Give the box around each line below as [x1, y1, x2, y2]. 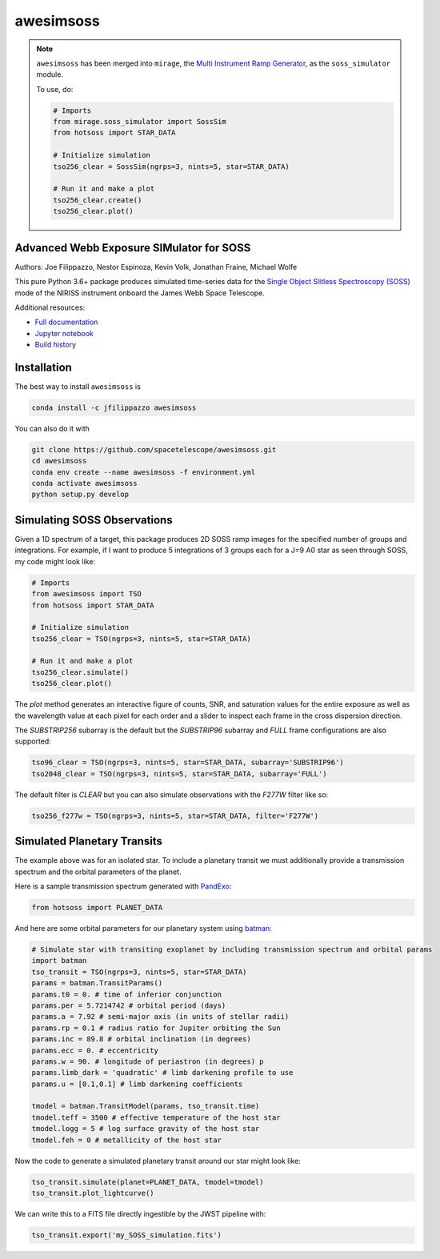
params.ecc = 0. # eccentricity [31, 1045, 159, 1055]
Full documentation [34, 317, 98, 327]
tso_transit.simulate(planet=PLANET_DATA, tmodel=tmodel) [31, 1177, 264, 1186]
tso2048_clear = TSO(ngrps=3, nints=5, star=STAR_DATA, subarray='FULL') [31, 769, 327, 778]
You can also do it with [14, 423, 90, 433]
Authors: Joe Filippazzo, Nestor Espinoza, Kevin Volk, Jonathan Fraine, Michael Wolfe [14, 262, 298, 271]
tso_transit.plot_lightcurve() [31, 1189, 155, 1197]
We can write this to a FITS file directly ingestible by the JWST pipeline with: [14, 1209, 266, 1218]
